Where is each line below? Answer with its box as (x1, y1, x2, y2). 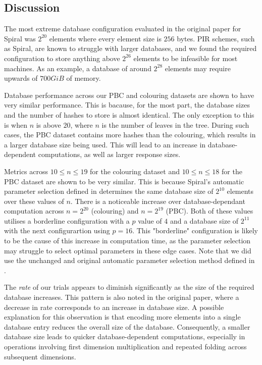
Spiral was (4, 33, 36, 43)
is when (4, 119, 27, 130)
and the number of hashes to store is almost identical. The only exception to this (4, 109, 254, 120)
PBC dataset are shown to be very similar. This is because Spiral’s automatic (4, 176, 244, 186)
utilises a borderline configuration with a (4, 215, 130, 226)
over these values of (4, 195, 64, 206)
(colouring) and (91, 205, 139, 216)
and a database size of (170, 215, 239, 226)
